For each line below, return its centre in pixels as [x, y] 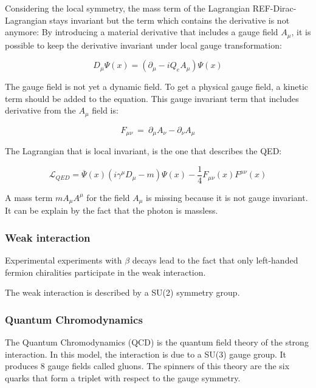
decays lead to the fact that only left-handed [215, 260]
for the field [108, 197]
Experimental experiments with [64, 260]
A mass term [29, 197]
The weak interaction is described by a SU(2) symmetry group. [122, 292]
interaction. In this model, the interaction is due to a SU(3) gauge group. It [146, 354]
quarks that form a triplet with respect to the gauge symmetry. [123, 378]
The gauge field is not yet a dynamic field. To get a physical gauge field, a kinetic [157, 87]
